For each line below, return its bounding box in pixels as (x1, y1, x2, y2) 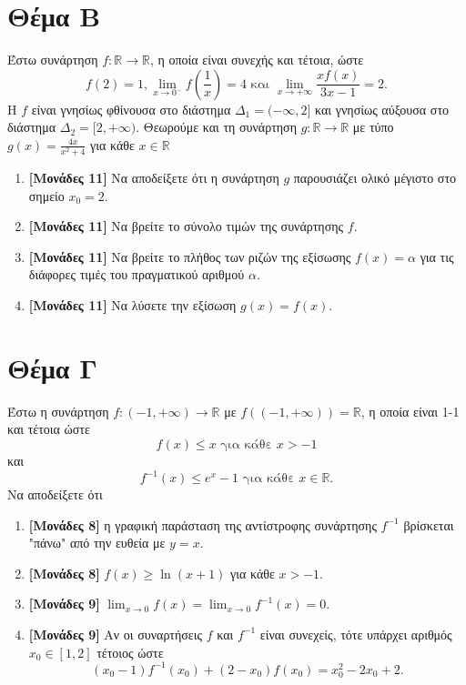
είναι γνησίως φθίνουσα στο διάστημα (31, 99, 231, 118)
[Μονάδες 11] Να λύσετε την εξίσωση (28, 296, 237, 315)
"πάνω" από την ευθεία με (28, 533, 166, 552)
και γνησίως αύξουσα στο (315, 99, 450, 118)
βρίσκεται (403, 515, 454, 534)
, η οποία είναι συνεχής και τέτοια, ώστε (149, 50, 364, 69)
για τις (420, 247, 454, 266)
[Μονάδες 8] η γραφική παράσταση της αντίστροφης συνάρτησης (28, 515, 377, 534)
